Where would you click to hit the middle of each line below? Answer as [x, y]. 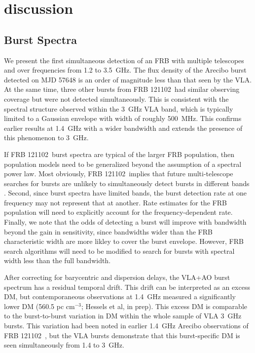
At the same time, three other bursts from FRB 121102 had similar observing [122, 89]
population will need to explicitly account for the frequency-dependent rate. [118, 212]
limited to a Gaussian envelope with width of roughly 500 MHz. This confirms [123, 118]
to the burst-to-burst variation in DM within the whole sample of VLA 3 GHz [123, 316]
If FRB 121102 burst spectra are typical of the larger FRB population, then [119, 154]
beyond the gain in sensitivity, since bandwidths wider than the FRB [108, 231]
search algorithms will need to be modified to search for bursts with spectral [119, 251]
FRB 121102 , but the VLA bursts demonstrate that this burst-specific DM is [122, 335]
